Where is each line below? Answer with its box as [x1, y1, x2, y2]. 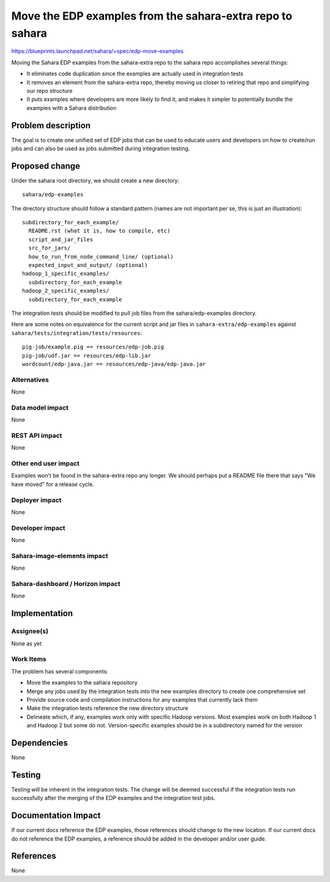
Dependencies [11, 737, 68, 748]
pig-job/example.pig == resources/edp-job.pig [22, 344, 164, 351]
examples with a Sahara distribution [26, 104, 117, 111]
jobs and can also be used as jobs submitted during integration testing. [11, 144, 190, 152]
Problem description [11, 120, 91, 131]
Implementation [11, 608, 73, 619]
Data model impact [11, 403, 69, 412]
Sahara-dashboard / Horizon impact [11, 579, 120, 588]
